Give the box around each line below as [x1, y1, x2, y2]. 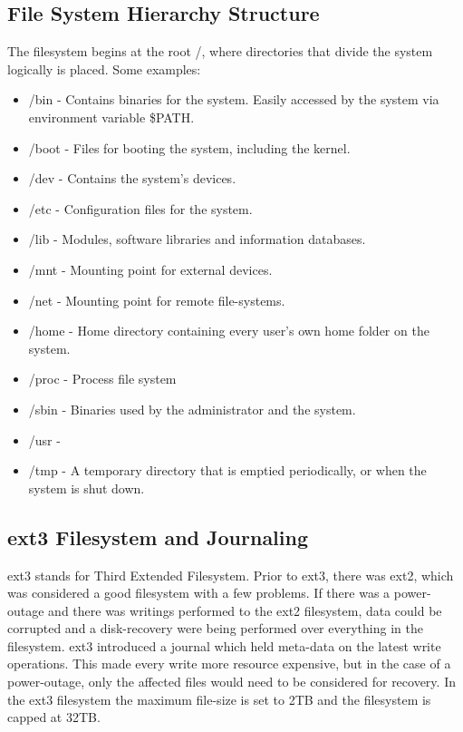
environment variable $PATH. [28, 107, 195, 126]
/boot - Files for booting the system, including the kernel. [28, 138, 351, 157]
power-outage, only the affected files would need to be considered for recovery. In [7, 672, 456, 691]
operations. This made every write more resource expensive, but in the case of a [7, 654, 451, 673]
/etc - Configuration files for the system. [28, 199, 253, 218]
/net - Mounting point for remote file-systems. [28, 290, 285, 309]
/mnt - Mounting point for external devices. [28, 259, 273, 278]
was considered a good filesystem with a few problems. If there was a [7, 583, 391, 602]
